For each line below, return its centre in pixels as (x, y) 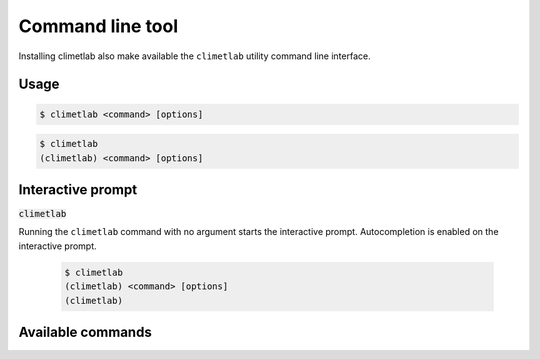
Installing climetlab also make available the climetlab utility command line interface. (194, 56)
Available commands (85, 331)
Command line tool (98, 26)
